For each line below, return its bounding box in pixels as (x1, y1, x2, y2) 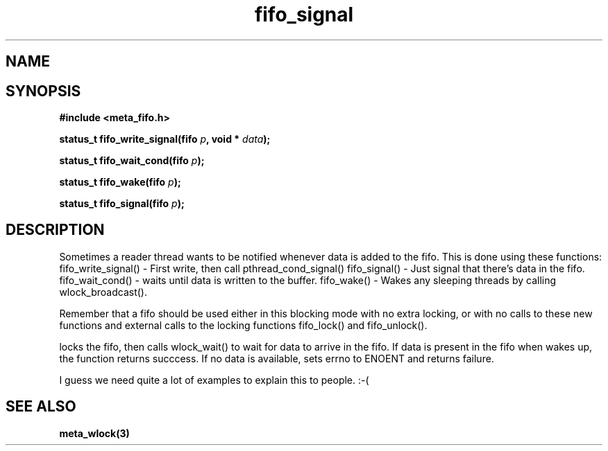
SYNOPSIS (6, 82, 81, 100)
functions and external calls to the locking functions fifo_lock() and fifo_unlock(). (59, 319, 428, 331)
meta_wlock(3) (59, 427, 130, 439)
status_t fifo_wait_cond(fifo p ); (59, 154, 205, 167)
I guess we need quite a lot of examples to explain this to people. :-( (59, 373, 369, 386)
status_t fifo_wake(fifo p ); (59, 176, 181, 188)
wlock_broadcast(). (59, 285, 147, 298)
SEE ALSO (6, 398, 76, 416)
